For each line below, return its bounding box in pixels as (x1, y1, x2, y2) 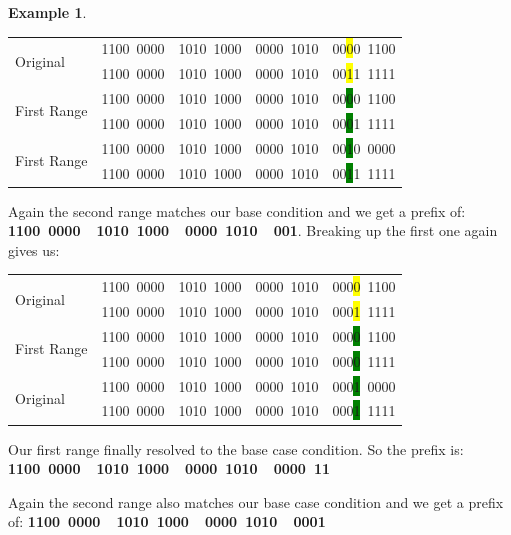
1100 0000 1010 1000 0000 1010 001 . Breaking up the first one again (8, 220, 498, 241)
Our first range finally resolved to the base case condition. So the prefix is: (8, 438, 464, 459)
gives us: (8, 239, 60, 260)
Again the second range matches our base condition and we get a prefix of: (8, 200, 466, 221)
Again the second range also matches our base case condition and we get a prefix (8, 491, 504, 512)
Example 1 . (8, 2, 87, 22)
